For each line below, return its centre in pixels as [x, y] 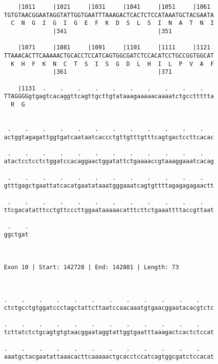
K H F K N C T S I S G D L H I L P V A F [112, 64]
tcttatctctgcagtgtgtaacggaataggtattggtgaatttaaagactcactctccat [109, 332]
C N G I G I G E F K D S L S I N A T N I [112, 23]
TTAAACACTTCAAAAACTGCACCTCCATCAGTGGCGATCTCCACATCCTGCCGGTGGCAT [109, 55]
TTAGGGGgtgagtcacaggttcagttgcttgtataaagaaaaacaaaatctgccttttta [109, 96]
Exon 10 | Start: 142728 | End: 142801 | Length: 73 [91, 267]
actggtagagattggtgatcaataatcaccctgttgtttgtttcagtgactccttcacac [109, 137]
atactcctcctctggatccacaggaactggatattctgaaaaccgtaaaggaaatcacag [109, 161]
